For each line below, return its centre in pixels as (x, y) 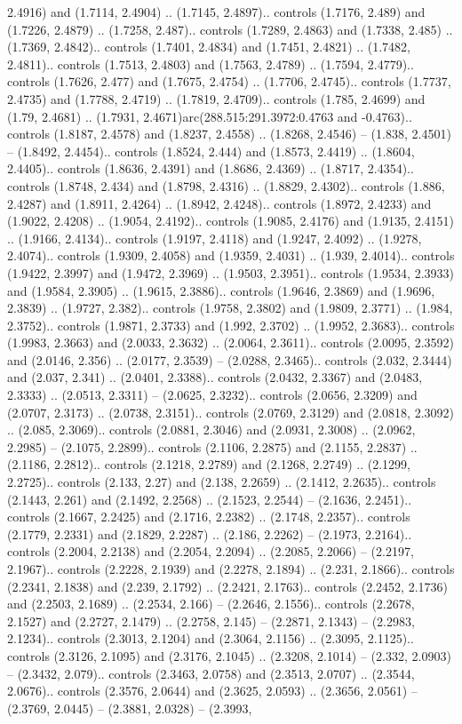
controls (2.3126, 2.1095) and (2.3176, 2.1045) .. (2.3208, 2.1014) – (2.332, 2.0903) (229, 655)
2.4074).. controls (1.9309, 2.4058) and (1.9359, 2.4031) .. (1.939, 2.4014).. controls (231, 255)
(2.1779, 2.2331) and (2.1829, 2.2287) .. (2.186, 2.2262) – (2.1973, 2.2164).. (210, 533)
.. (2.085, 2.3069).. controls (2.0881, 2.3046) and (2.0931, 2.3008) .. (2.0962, (211, 430)
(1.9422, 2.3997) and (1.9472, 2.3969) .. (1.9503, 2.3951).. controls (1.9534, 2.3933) (231, 272)
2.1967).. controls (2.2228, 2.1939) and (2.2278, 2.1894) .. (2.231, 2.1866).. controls (231, 569)
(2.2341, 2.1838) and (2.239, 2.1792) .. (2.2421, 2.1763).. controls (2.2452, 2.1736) (227, 586)
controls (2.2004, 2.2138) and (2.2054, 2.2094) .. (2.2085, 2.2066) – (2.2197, (211, 551)
